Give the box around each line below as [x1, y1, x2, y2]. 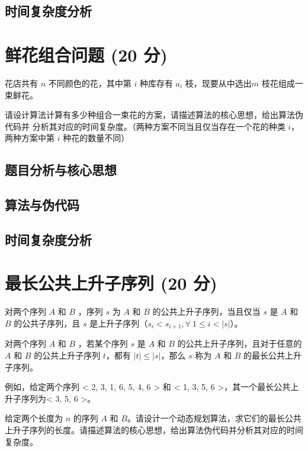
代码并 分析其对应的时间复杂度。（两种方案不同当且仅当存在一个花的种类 [5, 120, 285, 132]
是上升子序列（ [89, 316, 148, 329]
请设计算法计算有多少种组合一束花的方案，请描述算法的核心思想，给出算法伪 [5, 108, 303, 121]
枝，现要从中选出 [185, 76, 252, 89]
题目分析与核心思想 [5, 161, 117, 179]
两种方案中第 [5, 132, 54, 144]
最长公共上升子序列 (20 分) [5, 271, 217, 295]
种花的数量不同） [63, 132, 130, 144]
